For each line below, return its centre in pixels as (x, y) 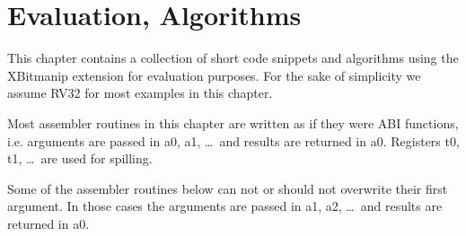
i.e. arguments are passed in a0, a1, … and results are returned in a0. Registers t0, (233, 140)
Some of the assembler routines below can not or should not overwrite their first (228, 188)
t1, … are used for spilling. (80, 158)
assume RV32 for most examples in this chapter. (140, 93)
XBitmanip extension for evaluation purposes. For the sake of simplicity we (214, 75)
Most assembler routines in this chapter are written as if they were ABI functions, (233, 122)
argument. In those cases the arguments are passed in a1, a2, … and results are (225, 206)
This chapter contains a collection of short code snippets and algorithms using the (233, 58)
